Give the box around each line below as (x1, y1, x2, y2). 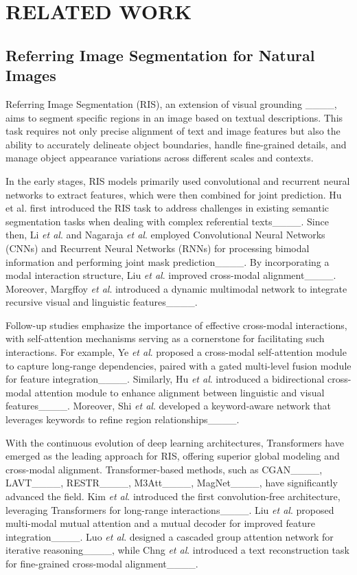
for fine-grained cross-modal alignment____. (5, 556, 198, 570)
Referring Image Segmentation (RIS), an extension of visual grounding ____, (5, 96, 337, 111)
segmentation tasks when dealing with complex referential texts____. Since (5, 214, 329, 228)
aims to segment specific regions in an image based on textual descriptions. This (5, 110, 343, 124)
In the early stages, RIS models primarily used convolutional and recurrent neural (5, 173, 350, 188)
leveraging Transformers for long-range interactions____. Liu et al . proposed (5, 502, 334, 517)
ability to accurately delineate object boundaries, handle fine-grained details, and (5, 137, 347, 151)
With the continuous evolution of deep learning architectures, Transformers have (5, 435, 344, 449)
